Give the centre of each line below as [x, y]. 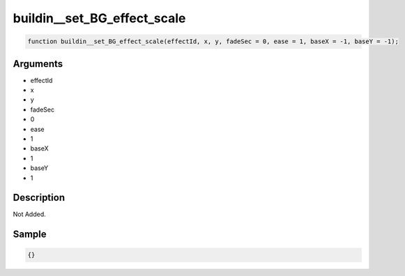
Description [39, 198]
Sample [30, 235]
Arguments [38, 64]
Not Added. [30, 214]
